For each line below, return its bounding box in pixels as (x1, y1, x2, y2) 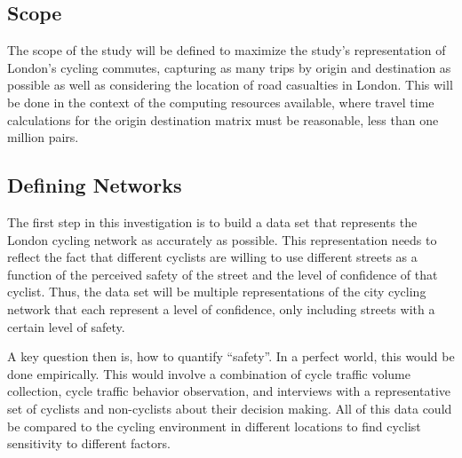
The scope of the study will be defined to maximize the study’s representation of (7, 41, 446, 59)
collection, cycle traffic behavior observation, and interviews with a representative (7, 382, 450, 400)
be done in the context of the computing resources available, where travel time (7, 92, 434, 111)
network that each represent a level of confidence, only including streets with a (7, 299, 435, 318)
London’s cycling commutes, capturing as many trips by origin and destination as (7, 58, 451, 76)
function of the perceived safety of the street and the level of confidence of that (7, 265, 438, 283)
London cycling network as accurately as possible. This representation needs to (7, 230, 437, 249)
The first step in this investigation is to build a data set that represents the (7, 212, 418, 231)
